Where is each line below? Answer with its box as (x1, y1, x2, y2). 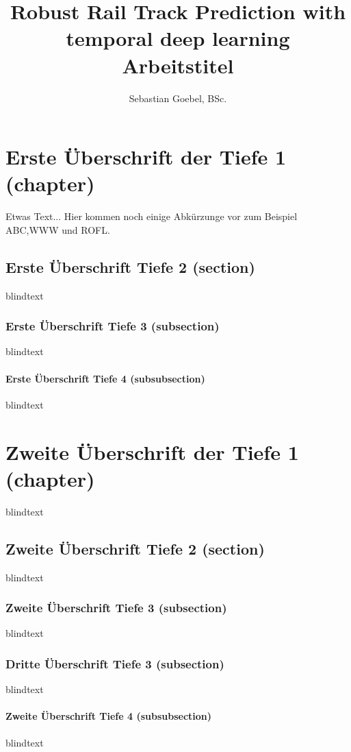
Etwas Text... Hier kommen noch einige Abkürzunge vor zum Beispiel (5, 209, 298, 223)
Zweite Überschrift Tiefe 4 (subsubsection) (5, 709, 212, 723)
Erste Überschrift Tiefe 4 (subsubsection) (5, 371, 205, 385)
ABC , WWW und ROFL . (5, 222, 110, 236)
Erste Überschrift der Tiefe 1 (5, 143, 287, 171)
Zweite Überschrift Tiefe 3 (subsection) (5, 599, 227, 616)
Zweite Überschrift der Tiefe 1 (5, 437, 299, 465)
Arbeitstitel (122, 51, 234, 79)
